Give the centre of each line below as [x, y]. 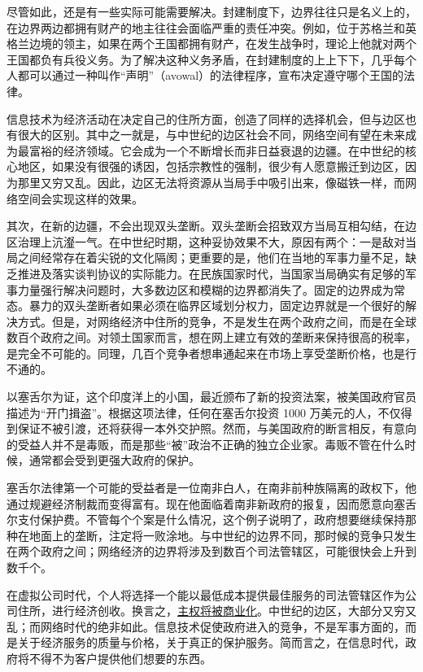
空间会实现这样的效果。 [80, 198]
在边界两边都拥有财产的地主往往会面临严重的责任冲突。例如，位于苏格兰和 [206, 27]
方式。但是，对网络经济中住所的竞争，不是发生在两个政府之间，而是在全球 [217, 321]
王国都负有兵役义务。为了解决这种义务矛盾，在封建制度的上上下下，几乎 [200, 59]
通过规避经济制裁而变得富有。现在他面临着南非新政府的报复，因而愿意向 [200, 503]
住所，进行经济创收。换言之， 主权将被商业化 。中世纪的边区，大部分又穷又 [217, 611]
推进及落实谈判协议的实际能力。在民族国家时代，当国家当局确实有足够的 [211, 273]
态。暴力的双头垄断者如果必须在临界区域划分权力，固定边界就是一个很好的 [206, 305]
